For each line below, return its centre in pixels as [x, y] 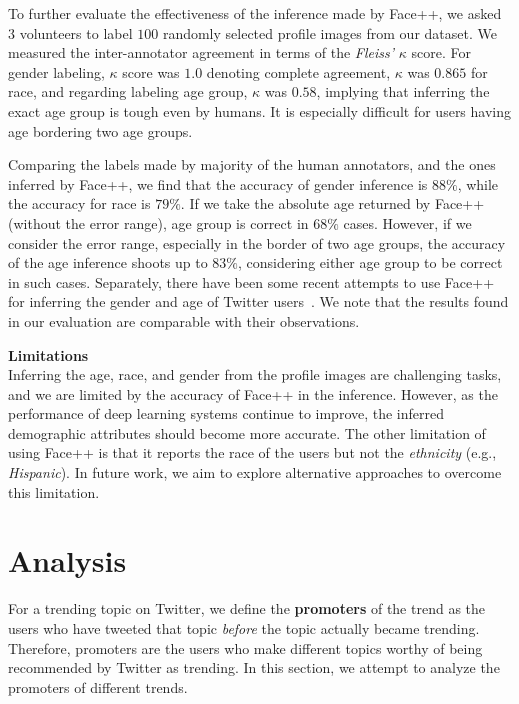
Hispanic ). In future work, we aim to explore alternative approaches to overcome [255, 472]
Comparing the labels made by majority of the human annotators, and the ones [252, 164]
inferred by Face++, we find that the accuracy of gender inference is [218, 183]
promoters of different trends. [98, 686]
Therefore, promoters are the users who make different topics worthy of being [245, 647]
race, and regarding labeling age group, [128, 91]
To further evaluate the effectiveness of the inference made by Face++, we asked [255, 13]
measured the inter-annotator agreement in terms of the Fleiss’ [201, 52]
